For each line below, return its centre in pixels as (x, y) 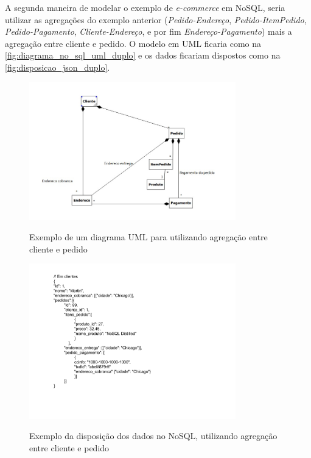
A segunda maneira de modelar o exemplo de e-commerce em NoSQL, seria (145, 7)
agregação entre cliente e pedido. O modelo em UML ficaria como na (133, 43)
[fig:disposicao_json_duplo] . (58, 67)
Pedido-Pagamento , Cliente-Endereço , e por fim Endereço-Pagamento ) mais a (149, 31)
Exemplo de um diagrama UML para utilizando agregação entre (149, 237)
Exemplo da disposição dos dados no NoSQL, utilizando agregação (153, 436)
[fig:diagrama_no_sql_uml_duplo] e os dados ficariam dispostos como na (143, 55)
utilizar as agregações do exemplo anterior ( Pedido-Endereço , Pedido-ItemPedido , (156, 19)
